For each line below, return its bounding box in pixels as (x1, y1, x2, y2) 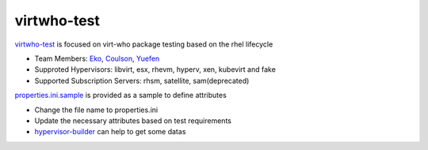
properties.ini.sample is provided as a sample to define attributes (14, 91, 227, 100)
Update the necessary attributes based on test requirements (34, 115, 231, 126)
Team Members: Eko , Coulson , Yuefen (34, 54, 160, 63)
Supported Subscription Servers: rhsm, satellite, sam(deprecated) (34, 76, 250, 85)
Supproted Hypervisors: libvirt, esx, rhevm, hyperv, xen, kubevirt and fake (34, 65, 277, 74)
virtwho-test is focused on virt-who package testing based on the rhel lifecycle (14, 39, 273, 49)
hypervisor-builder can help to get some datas (34, 127, 186, 137)
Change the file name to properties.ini (34, 105, 159, 114)
